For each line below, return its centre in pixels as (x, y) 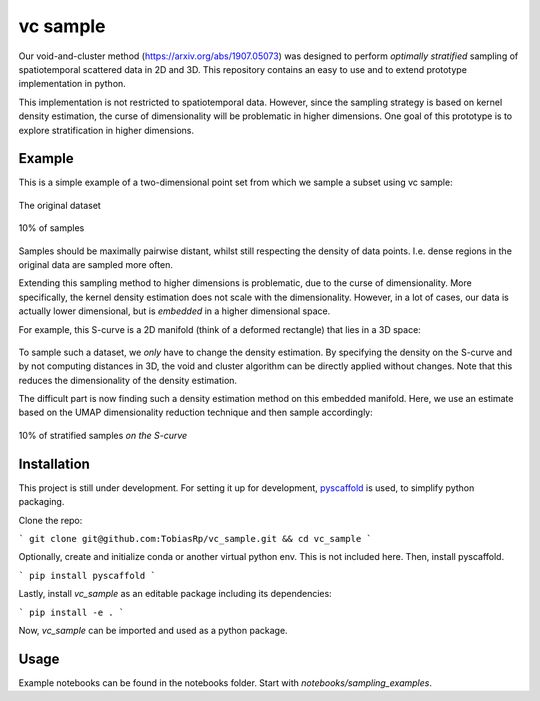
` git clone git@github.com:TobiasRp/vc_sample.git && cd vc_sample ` (195, 538)
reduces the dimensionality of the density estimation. (128, 380)
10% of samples (51, 228)
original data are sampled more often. (96, 264)
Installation (54, 463)
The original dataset (60, 205)
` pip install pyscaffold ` (87, 575)
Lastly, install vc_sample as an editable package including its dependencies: (175, 594)
